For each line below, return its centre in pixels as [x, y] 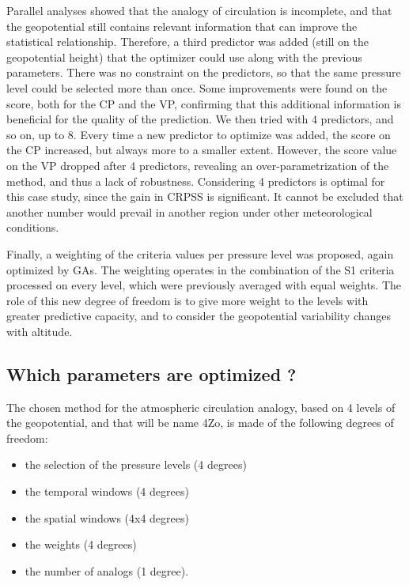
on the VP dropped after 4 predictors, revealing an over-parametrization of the [198, 165]
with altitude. [40, 331]
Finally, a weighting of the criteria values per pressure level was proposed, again [200, 253]
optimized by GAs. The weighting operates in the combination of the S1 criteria [201, 269]
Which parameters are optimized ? [151, 374]
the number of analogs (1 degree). [107, 570]
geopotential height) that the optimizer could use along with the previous [184, 57]
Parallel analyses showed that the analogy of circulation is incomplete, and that [199, 10]
